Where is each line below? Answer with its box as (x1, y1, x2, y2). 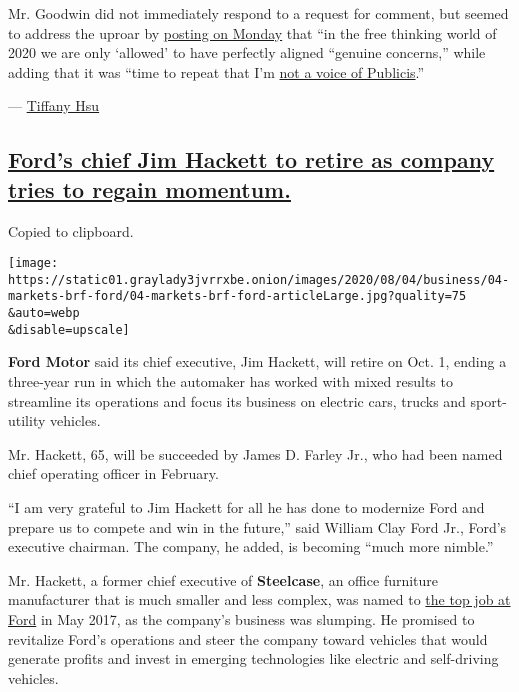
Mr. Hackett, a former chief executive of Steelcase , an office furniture (8, 569, 439, 590)
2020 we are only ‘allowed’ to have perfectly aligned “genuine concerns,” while (8, 42, 486, 63)
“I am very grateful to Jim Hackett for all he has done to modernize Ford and (8, 497, 485, 517)
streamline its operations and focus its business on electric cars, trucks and (8, 390, 466, 411)
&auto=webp (8, 306, 80, 321)
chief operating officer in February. (8, 463, 219, 484)
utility (8, 410, 46, 431)
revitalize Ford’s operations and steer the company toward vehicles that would (8, 628, 488, 649)
